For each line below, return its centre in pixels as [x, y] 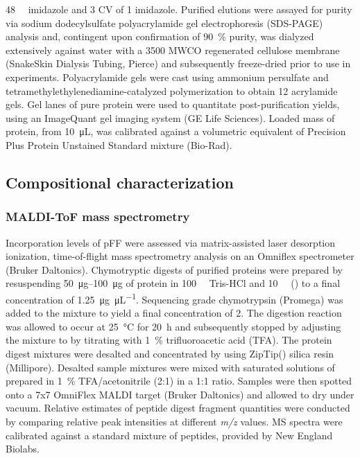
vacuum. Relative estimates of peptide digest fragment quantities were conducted [178, 408]
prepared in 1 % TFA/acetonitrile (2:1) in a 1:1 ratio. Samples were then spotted [179, 381]
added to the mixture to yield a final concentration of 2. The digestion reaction [174, 313]
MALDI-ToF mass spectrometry [98, 217]
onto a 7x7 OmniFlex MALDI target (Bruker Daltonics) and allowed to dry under [180, 394]
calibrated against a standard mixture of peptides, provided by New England [169, 435]
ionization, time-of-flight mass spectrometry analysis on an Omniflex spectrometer [180, 256]
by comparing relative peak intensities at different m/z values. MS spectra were [174, 421]
